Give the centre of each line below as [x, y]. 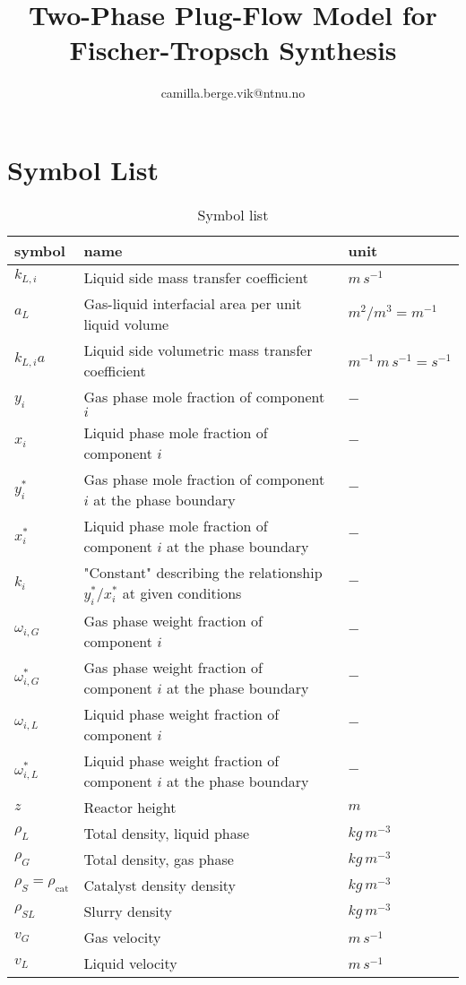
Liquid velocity [130, 963]
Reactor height [130, 808]
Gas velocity [122, 937]
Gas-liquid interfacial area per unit [193, 303]
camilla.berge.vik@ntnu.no [233, 93]
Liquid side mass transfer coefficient [196, 277]
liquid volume [126, 324]
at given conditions [182, 592]
